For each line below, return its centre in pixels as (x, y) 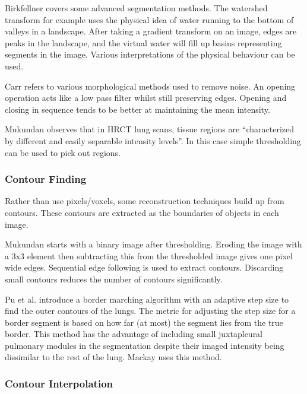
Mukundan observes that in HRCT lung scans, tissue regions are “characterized (150, 129)
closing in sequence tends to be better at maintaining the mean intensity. (137, 109)
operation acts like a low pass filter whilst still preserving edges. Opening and (146, 98)
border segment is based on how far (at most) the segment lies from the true (144, 322)
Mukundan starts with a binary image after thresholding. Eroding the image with (153, 244)
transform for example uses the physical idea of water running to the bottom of (149, 19)
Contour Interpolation (59, 383)
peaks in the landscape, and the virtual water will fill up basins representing (143, 42)
